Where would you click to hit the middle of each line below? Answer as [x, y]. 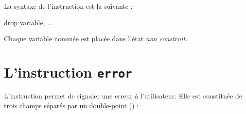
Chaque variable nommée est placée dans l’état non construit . [96, 39]
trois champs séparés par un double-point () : [71, 105]
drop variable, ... [28, 22]
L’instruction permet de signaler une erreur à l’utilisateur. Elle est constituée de [123, 96]
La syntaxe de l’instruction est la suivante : [68, 6]
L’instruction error [68, 72]
